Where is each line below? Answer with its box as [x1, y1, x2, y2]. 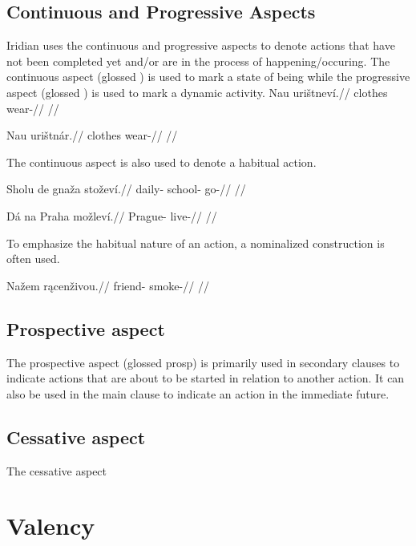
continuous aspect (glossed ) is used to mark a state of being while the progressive [6, 68, 410, 85]
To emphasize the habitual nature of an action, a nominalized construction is [6, 234, 385, 251]
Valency [6, 509, 95, 542]
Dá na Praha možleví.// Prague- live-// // [6, 207, 217, 224]
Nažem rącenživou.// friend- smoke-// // [6, 277, 209, 293]
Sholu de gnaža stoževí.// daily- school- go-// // [6, 180, 246, 197]
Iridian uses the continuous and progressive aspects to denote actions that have [6, 37, 395, 54]
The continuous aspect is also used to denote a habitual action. [6, 153, 317, 170]
